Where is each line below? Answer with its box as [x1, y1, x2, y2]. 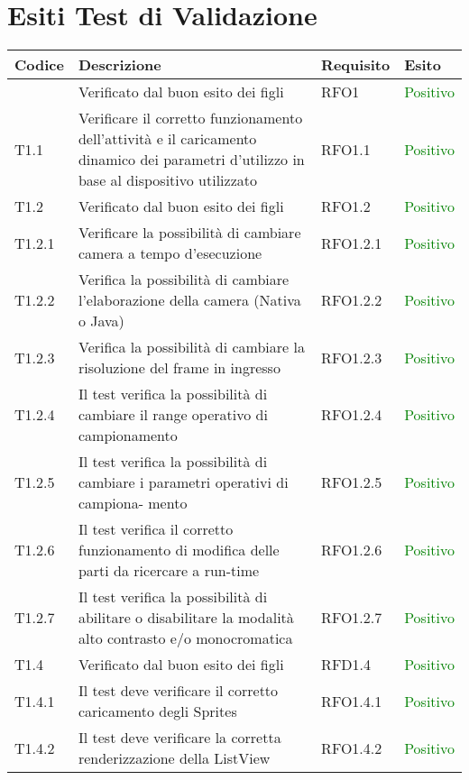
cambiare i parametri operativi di [78, 472, 289, 493]
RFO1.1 [321, 138, 371, 160]
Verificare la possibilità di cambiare [78, 222, 301, 243]
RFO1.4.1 [321, 690, 382, 711]
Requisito [321, 54, 391, 76]
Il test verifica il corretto [78, 518, 234, 540]
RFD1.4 [321, 654, 372, 675]
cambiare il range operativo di [78, 404, 268, 426]
